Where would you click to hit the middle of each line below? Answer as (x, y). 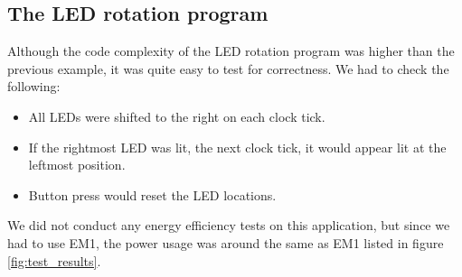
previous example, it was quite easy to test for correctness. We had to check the (228, 68)
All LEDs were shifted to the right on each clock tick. (177, 116)
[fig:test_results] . (54, 260)
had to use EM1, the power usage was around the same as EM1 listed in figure (226, 242)
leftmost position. (77, 165)
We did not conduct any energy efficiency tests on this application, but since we (229, 225)
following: (34, 86)
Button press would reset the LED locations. (152, 194)
